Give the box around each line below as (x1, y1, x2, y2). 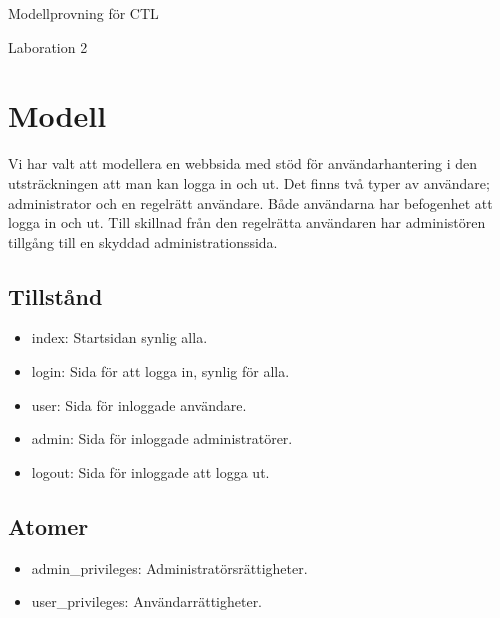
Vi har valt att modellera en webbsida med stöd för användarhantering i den (8, 153, 477, 174)
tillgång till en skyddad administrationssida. (8, 231, 278, 252)
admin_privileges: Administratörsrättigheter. (31, 557, 308, 578)
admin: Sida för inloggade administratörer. (31, 428, 293, 449)
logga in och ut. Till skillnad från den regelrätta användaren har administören (8, 212, 486, 233)
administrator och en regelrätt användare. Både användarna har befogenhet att (8, 192, 493, 213)
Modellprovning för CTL (8, 3, 159, 23)
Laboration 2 (8, 36, 88, 57)
